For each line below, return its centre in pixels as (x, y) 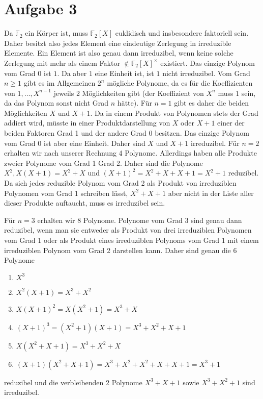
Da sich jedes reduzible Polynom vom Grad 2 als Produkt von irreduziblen (120, 183)
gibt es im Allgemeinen (60, 83)
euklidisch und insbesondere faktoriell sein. (182, 33)
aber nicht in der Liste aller (211, 193)
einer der (231, 123)
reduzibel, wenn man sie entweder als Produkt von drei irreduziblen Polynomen (128, 230)
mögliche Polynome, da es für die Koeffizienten (180, 83)
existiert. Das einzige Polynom (208, 63)
